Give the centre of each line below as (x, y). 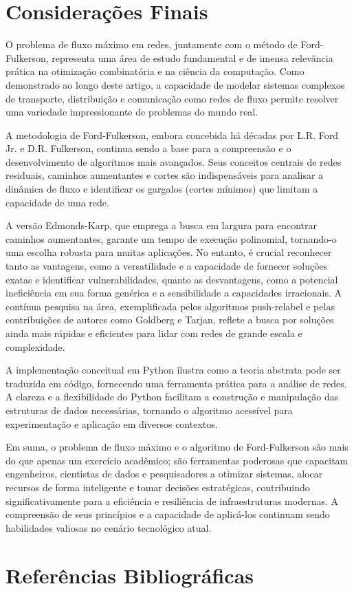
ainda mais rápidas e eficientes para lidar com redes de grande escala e (154, 333)
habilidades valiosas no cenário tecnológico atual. (109, 527)
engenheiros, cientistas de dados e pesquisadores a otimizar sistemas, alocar (164, 474)
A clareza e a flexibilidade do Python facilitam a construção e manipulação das (172, 397)
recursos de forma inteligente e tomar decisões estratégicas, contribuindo (158, 487)
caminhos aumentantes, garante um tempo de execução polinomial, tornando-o (171, 238)
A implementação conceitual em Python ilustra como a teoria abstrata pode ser (173, 370)
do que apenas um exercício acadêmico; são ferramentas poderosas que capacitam (177, 460)
